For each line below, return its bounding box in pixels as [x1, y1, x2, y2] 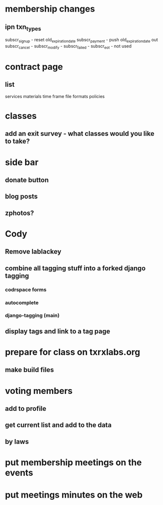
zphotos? [5, 209, 34, 217]
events [5, 467, 33, 478]
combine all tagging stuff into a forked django [5, 264, 146, 272]
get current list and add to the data [5, 421, 112, 429]
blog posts [5, 193, 38, 201]
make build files [5, 366, 54, 374]
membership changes [5, 3, 96, 15]
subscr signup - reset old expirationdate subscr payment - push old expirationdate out [5, 37, 158, 44]
